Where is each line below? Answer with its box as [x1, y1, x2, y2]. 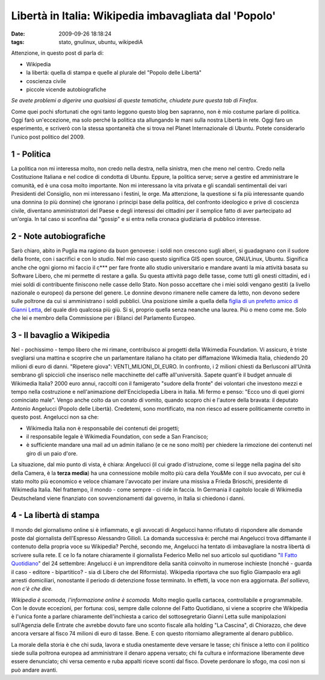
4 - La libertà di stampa [11, 510, 100, 520]
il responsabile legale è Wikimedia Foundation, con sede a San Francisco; [26, 432, 209, 440]
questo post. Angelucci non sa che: [11, 413, 99, 421]
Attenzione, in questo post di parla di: [11, 49, 104, 57]
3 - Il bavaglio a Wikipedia [11, 330, 110, 340]
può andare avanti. [11, 666, 58, 673]
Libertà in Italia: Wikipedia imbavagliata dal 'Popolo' [11, 9, 276, 22]
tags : [11, 38, 25, 45]
